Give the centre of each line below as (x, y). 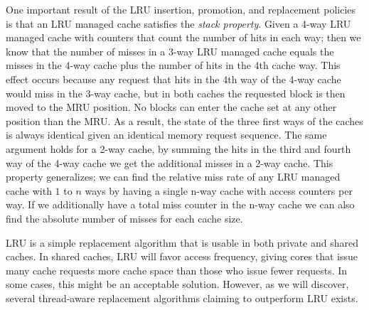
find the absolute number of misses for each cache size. (124, 218)
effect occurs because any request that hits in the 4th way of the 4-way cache (173, 79)
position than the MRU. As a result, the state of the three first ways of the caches (184, 121)
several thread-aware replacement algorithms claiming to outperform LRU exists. (182, 298)
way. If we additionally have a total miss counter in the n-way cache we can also (180, 204)
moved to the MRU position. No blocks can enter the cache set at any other (171, 107)
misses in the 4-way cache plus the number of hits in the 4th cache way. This (173, 65)
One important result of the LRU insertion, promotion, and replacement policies (181, 9)
